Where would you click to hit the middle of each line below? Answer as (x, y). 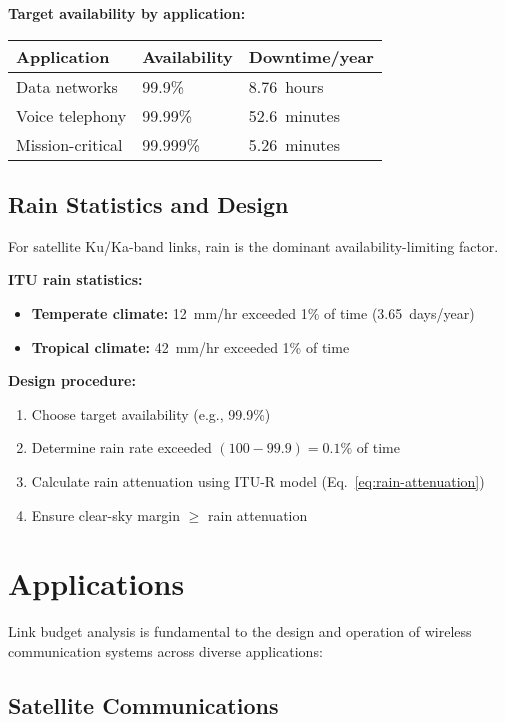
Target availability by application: (127, 13)
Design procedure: (72, 380)
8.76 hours (286, 86)
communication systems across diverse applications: (165, 650)
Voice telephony (71, 115)
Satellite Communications (143, 704)
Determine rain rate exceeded (121, 447)
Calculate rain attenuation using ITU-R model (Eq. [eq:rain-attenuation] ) (258, 480)
